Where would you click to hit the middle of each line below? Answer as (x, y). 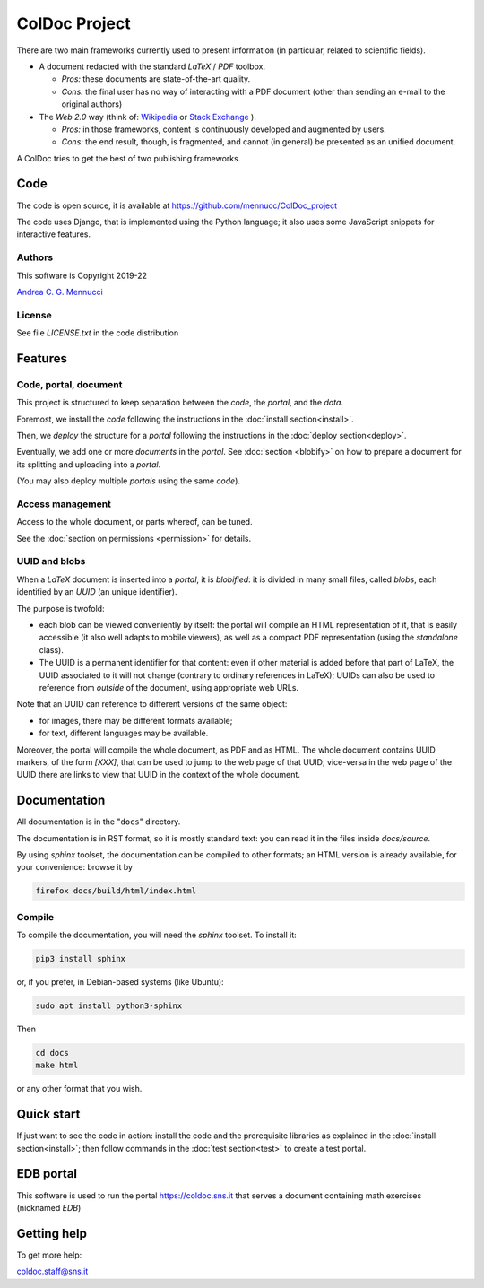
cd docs (52, 1053)
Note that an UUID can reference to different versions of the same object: (152, 704)
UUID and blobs (51, 561)
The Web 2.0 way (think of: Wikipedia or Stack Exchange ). (148, 117)
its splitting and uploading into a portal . (89, 464)
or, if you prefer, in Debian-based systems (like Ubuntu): (120, 982)
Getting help (52, 1233)
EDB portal (47, 1174)
